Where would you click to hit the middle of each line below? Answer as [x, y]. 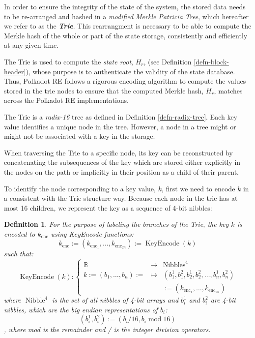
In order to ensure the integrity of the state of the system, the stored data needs [125, 6]
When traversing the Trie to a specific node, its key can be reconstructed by [118, 152]
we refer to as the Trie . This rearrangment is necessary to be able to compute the [128, 26]
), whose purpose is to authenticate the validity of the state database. [130, 71]
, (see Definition [168, 61]
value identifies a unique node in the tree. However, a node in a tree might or [120, 126]
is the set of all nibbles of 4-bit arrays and [115, 300]
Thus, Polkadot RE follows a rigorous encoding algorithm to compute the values [125, 81]
